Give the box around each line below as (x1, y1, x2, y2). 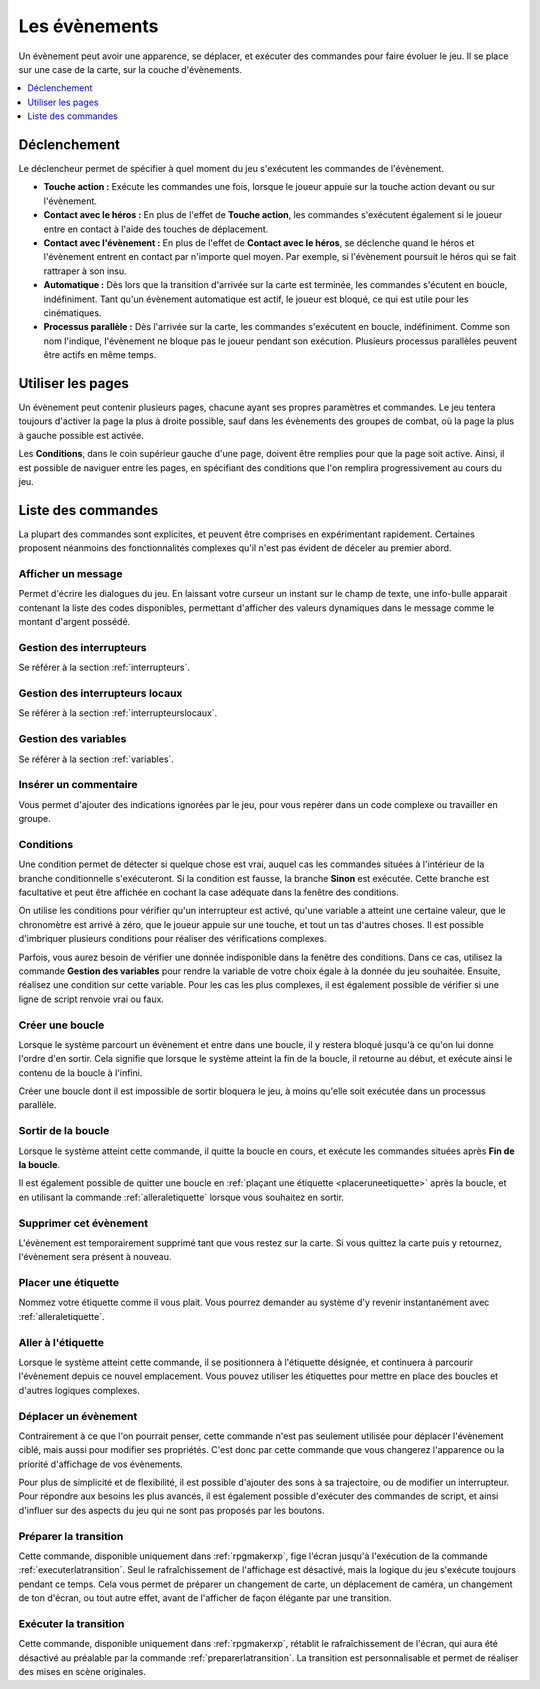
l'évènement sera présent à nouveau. (18, 1251, 172, 1263)
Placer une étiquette (18, 1276, 120, 1290)
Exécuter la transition (18, 1616, 125, 1630)
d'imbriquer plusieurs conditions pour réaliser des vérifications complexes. (18, 933, 327, 945)
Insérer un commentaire (18, 778, 138, 792)
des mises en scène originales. (18, 1666, 147, 1678)
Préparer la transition (18, 1529, 124, 1543)
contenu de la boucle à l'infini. (18, 1066, 143, 1079)
